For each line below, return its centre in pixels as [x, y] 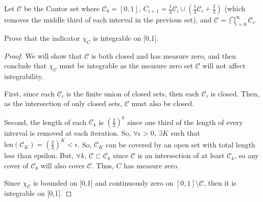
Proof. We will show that [43, 55]
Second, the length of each [45, 122]
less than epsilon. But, [39, 155]
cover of [16, 165]
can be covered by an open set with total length [180, 144]
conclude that [26, 66]
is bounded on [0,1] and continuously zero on [103, 182]
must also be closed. [163, 103]
